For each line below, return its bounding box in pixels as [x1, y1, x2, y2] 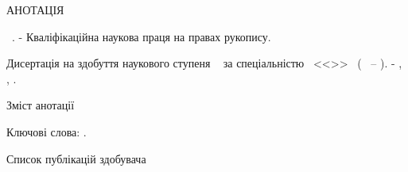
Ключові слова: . [6, 123, 87, 140]
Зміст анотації [6, 97, 75, 113]
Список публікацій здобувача [6, 150, 146, 166]
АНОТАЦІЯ [6, 2, 64, 17]
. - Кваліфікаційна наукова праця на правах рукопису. [11, 28, 271, 44]
